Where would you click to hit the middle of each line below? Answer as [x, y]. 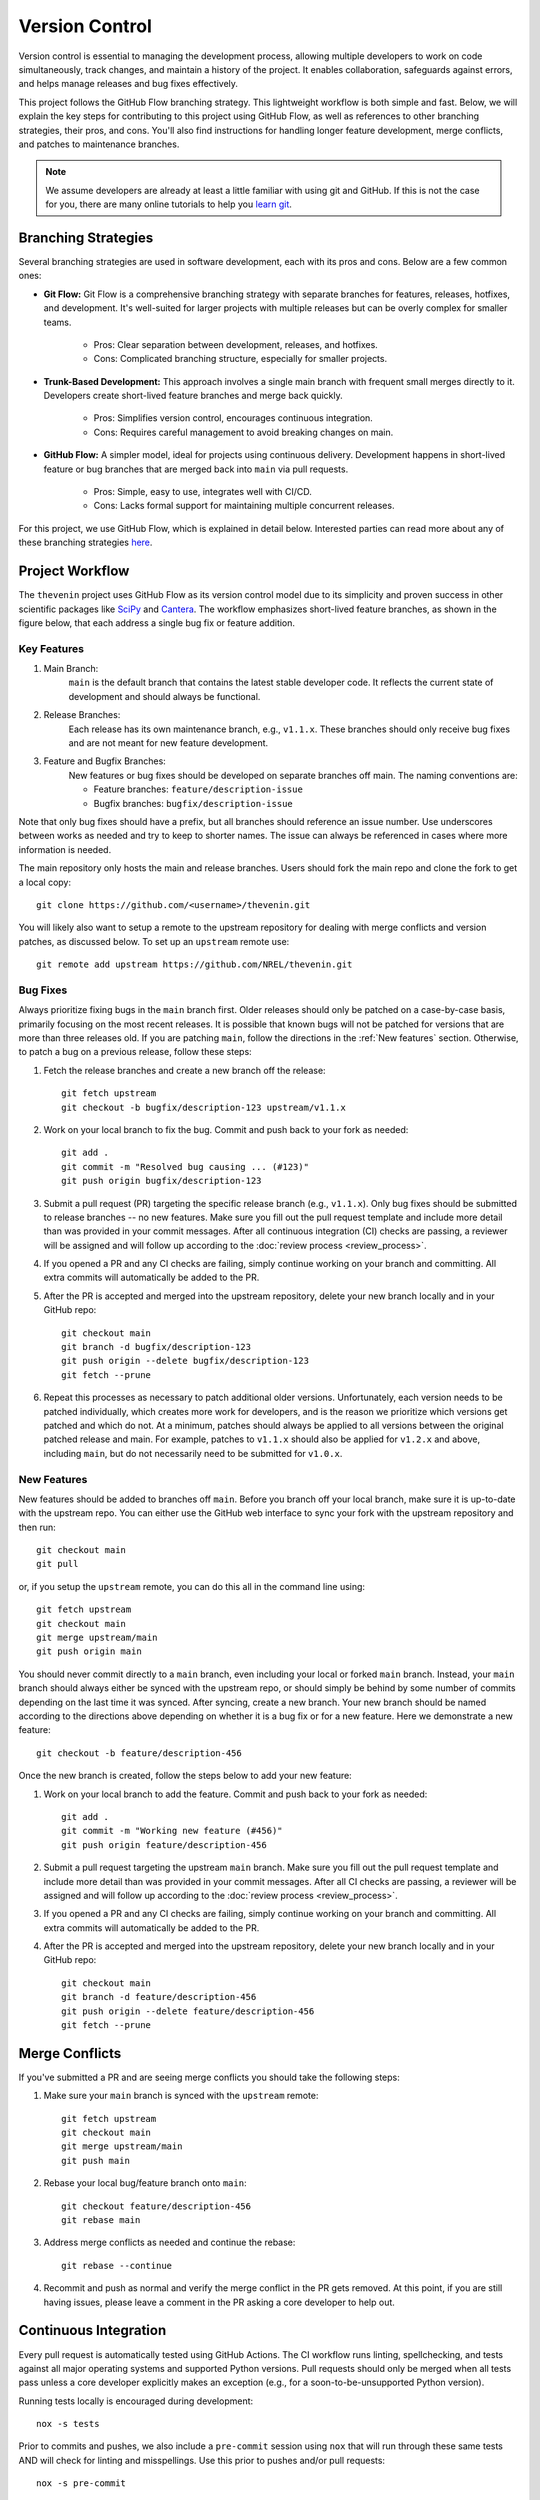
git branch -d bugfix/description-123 [156, 1347]
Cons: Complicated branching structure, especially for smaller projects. [240, 359]
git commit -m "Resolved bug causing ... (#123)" [185, 1166]
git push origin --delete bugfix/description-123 [185, 1361]
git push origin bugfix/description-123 [161, 1181]
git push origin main [89, 1651]
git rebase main [101, 2220]
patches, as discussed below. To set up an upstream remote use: [154, 941]
